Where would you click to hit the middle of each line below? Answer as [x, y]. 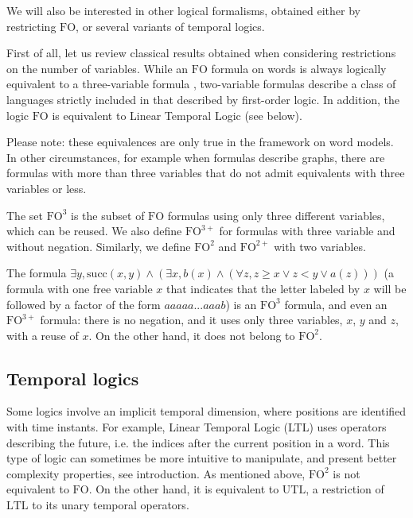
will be [390, 288]
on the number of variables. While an [97, 68]
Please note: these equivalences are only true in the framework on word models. [200, 142]
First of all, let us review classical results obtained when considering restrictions [201, 53]
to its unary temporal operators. [111, 505]
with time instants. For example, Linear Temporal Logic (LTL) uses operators [197, 427]
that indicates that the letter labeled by [263, 288]
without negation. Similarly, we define [99, 246]
